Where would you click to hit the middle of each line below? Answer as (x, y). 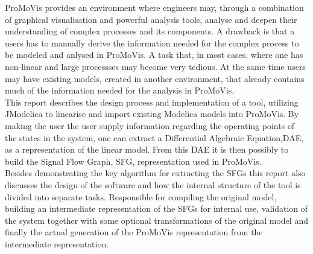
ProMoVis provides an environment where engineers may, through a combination (154, 7)
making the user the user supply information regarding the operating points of (150, 125)
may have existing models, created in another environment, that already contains (155, 78)
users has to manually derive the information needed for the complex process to (152, 43)
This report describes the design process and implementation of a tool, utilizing (152, 102)
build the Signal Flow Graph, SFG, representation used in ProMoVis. (133, 161)
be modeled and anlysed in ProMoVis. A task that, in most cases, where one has (154, 55)
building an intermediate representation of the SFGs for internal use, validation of (156, 208)
